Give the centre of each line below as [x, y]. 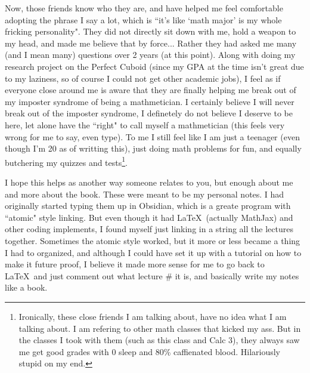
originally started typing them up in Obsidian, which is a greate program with [148, 206]
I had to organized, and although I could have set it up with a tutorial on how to [153, 252]
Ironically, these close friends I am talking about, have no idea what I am [153, 316]
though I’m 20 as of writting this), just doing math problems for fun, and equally [153, 148]
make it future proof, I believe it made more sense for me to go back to [135, 264]
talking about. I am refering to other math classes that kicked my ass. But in [160, 328]
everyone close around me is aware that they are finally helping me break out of [151, 90]
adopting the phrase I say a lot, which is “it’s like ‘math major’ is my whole [143, 19]
